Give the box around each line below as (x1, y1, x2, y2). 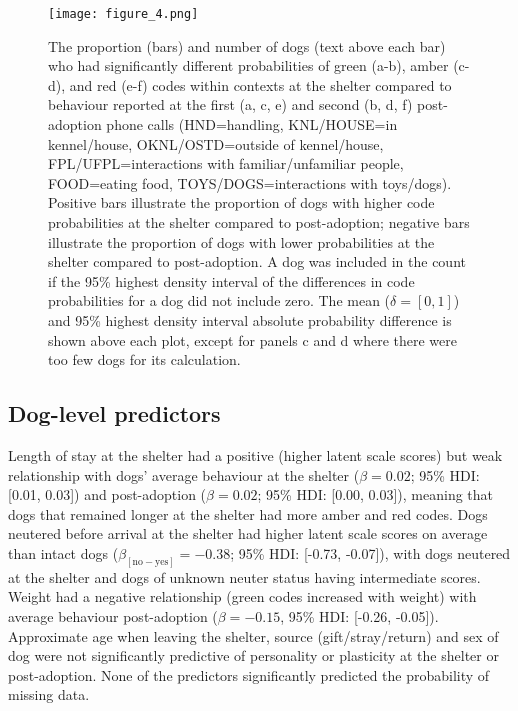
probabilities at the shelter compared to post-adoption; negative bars (48, 212, 470, 232)
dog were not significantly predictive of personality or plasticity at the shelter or (8, 645, 499, 666)
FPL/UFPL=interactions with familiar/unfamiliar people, (48, 153, 404, 174)
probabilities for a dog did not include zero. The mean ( (48, 290, 391, 311)
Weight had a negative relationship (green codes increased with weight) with (8, 586, 477, 607)
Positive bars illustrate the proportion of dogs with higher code (48, 192, 435, 213)
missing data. (8, 684, 90, 705)
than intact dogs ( (8, 542, 119, 563)
